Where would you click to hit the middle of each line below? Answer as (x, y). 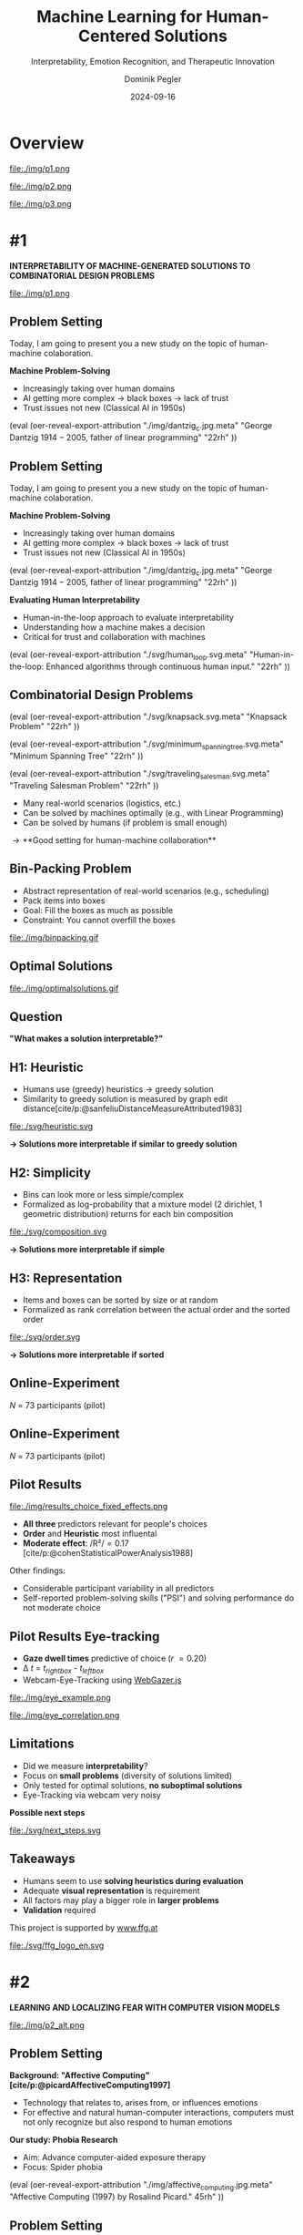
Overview (47, 143)
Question (36, 1017)
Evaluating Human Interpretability (75, 600)
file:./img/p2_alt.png (47, 2024)
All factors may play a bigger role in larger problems (121, 1900)
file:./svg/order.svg (45, 1336)
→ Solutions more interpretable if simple (87, 1250)
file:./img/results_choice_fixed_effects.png (89, 1507)
